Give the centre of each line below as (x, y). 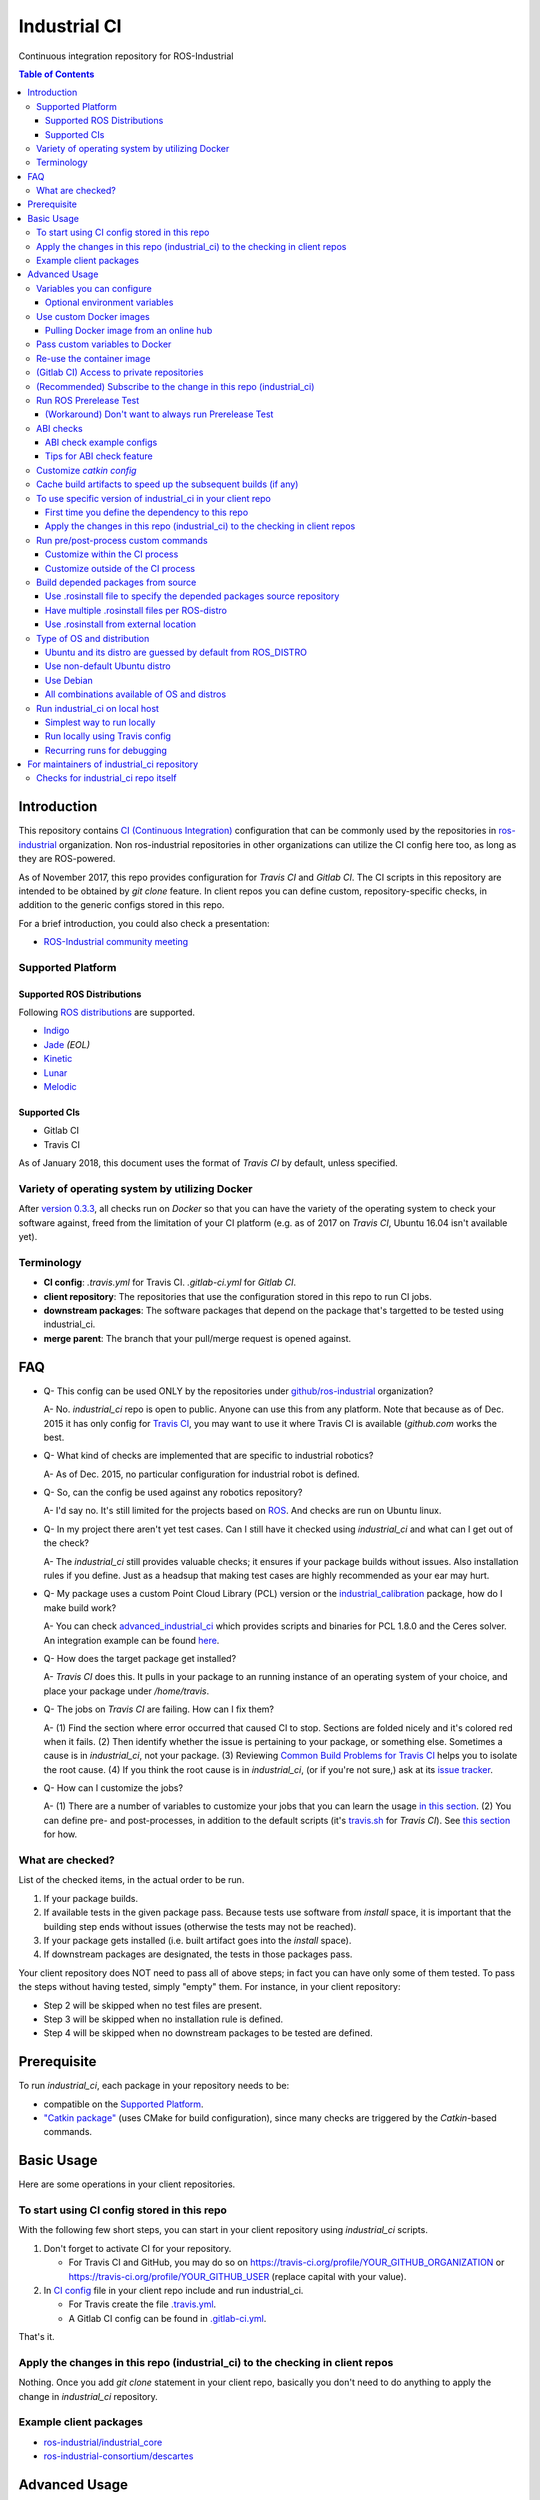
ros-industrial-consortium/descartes (118, 2456)
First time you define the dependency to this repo (147, 512)
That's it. (36, 2337)
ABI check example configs (101, 442)
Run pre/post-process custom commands (122, 540)
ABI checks (60, 428)
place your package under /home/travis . (126, 1691)
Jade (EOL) (66, 1044)
